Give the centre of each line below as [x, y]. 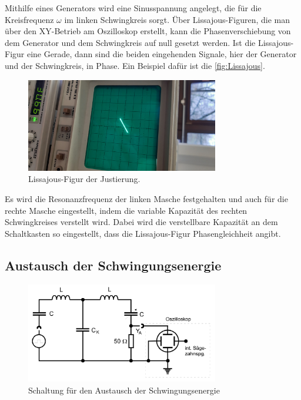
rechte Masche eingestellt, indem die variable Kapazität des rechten [126, 210]
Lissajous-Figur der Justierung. [84, 179]
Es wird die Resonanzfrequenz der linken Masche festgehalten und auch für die [146, 199]
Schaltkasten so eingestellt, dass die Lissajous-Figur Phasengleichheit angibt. [143, 233]
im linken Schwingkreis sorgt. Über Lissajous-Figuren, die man [177, 19]
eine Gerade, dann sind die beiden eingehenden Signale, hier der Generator [162, 54]
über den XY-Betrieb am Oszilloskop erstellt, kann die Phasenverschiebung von [148, 31]
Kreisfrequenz [29, 19]
